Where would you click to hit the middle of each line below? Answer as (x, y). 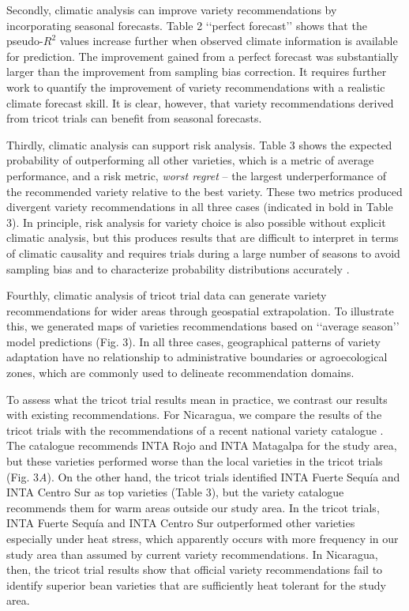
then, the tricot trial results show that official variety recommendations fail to (195, 570)
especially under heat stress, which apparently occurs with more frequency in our (203, 538)
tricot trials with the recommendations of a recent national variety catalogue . (195, 430)
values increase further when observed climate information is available (229, 41)
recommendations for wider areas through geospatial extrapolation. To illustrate (200, 310)
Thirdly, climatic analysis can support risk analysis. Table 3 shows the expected (199, 144)
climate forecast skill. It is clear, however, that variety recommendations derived (200, 102)
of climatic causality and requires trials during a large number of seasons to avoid (203, 253)
